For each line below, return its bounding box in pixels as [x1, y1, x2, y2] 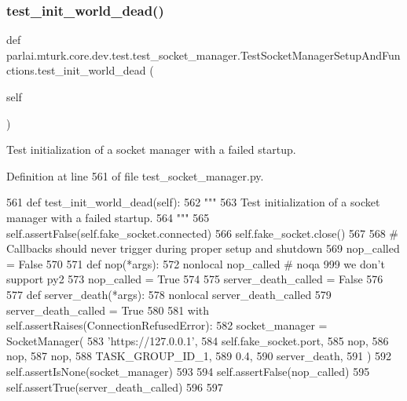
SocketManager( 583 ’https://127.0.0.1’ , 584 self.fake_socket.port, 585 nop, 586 [6, 332, 389, 348]
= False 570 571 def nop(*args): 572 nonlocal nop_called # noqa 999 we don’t [6, 255, 385, 272]
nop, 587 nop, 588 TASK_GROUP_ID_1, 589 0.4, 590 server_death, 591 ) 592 [6, 348, 392, 364]
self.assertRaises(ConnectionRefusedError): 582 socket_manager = [6, 317, 328, 334]
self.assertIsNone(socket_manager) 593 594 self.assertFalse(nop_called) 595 [6, 363, 370, 379]
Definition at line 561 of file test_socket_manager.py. [6, 167, 264, 184]
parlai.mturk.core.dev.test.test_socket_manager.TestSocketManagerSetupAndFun [6, 46, 401, 63]
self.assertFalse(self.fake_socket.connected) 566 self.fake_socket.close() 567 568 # [6, 224, 399, 241]
